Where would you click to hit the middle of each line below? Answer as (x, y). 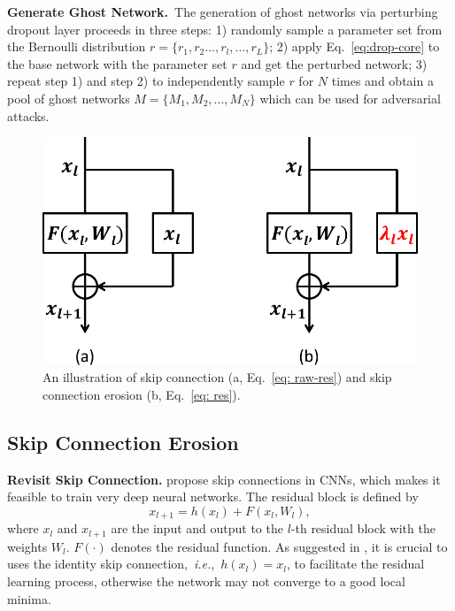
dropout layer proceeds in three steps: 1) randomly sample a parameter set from (225, 29)
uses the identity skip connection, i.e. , (111, 564)
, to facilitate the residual (355, 564)
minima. (29, 598)
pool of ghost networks (69, 98)
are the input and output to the (197, 528)
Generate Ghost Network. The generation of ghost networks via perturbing (223, 11)
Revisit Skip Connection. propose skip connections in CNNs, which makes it (224, 479)
